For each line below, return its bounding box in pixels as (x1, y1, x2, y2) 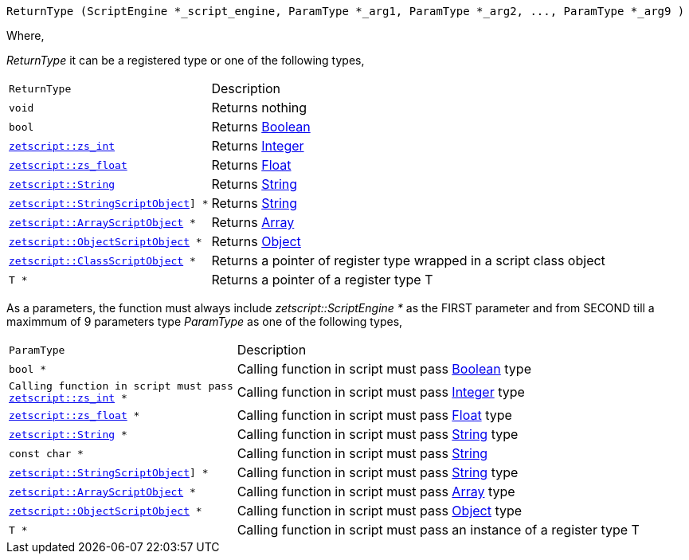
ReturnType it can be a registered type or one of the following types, (6, 53, 365, 67)
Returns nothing (211, 100, 307, 116)
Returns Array (211, 214, 295, 230)
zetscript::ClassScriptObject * (9, 254, 196, 267)
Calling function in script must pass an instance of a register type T (237, 522, 640, 538)
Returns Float (211, 157, 292, 173)
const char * (9, 447, 84, 460)
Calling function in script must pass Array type (237, 484, 515, 499)
